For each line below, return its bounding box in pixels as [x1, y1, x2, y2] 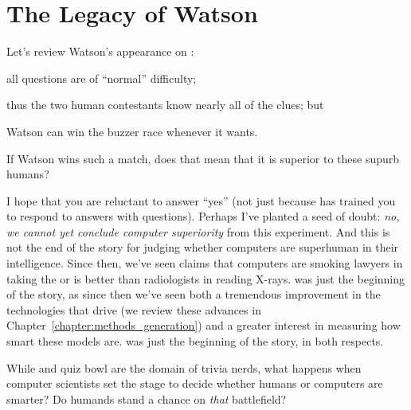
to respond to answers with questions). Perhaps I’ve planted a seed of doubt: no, [6, 208, 400, 225]
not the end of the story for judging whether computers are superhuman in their [6, 239, 399, 256]
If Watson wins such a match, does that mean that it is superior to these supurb [6, 150, 400, 166]
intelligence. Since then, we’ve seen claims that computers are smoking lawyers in [6, 255, 403, 271]
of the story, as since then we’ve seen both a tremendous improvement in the [6, 286, 381, 303]
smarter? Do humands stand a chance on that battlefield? [6, 390, 287, 407]
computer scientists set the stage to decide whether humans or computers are [6, 375, 383, 392]
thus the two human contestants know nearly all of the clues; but [6, 96, 324, 113]
